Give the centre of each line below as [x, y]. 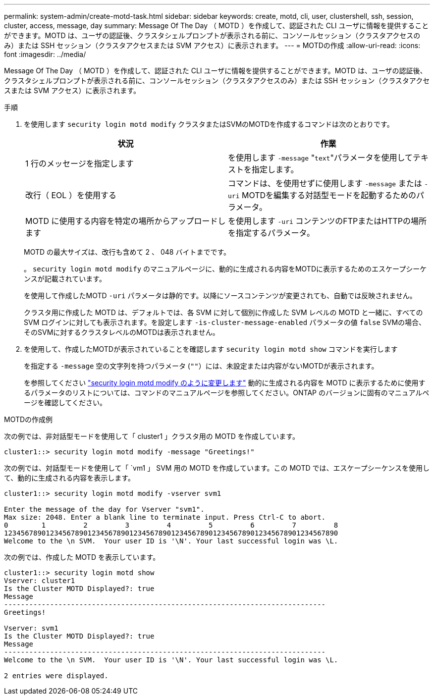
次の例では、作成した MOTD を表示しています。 [82, 557]
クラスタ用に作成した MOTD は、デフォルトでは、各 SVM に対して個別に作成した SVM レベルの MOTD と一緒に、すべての [223, 312]
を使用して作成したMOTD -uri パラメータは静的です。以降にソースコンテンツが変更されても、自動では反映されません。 [220, 296]
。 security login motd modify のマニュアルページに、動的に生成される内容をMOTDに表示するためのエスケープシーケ [225, 269]
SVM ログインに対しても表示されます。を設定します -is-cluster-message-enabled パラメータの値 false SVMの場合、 [225, 322]
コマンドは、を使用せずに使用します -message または [325, 183]
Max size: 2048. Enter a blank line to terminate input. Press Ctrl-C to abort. [165, 517]
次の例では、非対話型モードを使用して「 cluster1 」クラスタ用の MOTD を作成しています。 [152, 436]
